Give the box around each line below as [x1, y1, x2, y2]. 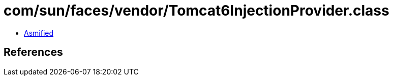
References [4, 46, 63, 59]
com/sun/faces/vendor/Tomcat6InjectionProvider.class [4, 2, 389, 19]
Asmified [24, 28, 54, 37]
